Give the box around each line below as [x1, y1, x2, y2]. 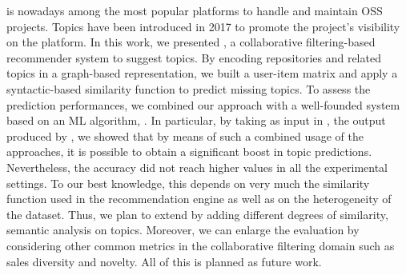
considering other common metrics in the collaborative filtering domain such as [6, 237, 395, 253]
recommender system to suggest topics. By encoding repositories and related [6, 49, 381, 66]
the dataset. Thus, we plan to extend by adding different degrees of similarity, [6, 205, 388, 222]
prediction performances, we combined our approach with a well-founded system [6, 96, 400, 113]
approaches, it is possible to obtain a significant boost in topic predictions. [6, 143, 372, 160]
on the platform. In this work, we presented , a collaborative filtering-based [6, 34, 376, 50]
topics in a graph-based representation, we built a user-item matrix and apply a [6, 65, 398, 82]
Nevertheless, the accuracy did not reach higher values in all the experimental [6, 158, 388, 175]
